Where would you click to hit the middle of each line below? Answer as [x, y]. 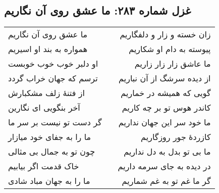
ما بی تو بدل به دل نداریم [167, 152]
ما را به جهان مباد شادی [49, 181]
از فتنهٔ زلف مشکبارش [46, 93]
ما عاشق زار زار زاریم [173, 64]
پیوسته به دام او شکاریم [170, 49]
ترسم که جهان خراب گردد [53, 78]
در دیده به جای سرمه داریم [164, 166]
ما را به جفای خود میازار [50, 137]
